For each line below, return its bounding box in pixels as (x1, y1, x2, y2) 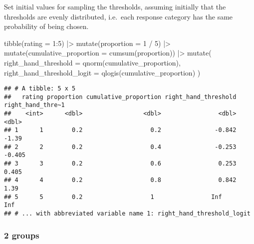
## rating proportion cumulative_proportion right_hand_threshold (4, 93, 237, 100)
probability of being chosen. (4, 21, 89, 31)
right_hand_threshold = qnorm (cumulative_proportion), (4, 57, 181, 67)
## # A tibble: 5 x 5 (4, 85, 76, 92)
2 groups (4, 228, 39, 241)
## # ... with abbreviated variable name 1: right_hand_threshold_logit (4, 210, 251, 217)
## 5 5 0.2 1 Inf (4, 193, 222, 200)
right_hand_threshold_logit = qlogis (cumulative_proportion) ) (4, 67, 201, 77)
